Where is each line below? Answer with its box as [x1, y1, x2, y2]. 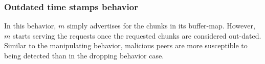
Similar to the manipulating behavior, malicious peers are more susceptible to [4, 40, 248, 51]
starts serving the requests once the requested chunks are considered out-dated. [12, 30, 261, 41]
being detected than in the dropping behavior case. [4, 50, 164, 60]
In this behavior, [4, 20, 56, 31]
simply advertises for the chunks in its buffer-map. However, [67, 20, 255, 31]
